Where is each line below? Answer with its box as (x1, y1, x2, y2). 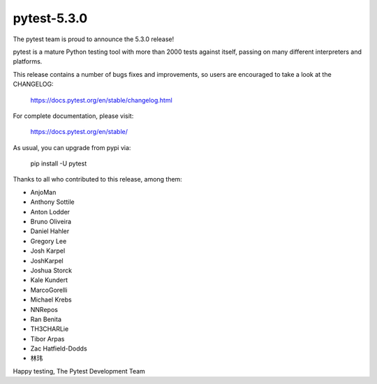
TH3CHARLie (30, 325, 69, 333)
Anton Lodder (30, 207, 70, 216)
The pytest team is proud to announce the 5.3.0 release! (13, 35, 175, 43)
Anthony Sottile (30, 198, 75, 206)
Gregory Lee (30, 237, 67, 245)
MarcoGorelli (30, 286, 68, 294)
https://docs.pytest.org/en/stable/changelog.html (30, 96, 172, 104)
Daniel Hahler (30, 227, 70, 235)
